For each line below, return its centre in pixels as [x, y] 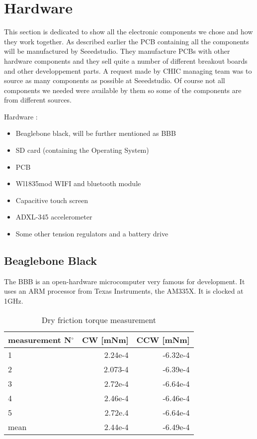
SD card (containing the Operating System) [82, 150]
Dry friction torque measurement [99, 320]
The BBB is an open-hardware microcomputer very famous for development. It [125, 281]
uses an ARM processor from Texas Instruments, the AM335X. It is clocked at [124, 291]
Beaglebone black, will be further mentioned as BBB [96, 133]
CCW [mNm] [163, 339]
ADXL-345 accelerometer [54, 217]
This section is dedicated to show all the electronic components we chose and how [128, 32]
